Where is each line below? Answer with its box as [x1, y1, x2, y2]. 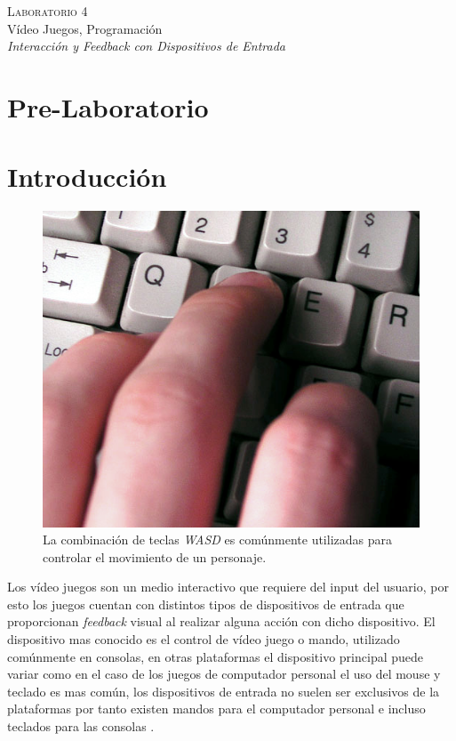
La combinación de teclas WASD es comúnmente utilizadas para [43, 530, 392, 549]
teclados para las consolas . [7, 717, 155, 736]
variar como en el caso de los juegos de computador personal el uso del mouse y [7, 664, 441, 683]
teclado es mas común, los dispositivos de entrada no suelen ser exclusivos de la [7, 681, 440, 700]
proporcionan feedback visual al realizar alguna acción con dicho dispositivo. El [7, 612, 436, 631]
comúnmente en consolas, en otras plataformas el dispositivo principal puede [7, 647, 424, 665]
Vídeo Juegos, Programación [7, 19, 163, 37]
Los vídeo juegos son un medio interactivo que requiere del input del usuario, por [7, 577, 449, 596]
